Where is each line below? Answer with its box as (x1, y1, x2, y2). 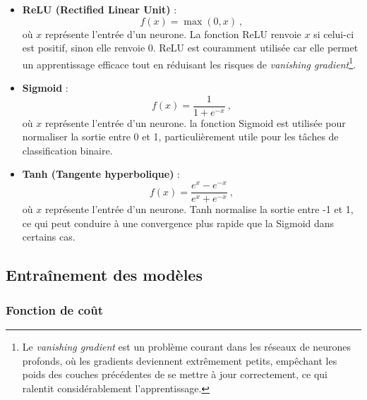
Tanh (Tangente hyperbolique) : (22, 166, 180, 181)
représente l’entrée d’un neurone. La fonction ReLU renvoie (44, 26, 301, 41)
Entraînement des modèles (6, 264, 203, 286)
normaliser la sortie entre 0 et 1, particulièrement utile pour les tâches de (22, 129, 339, 144)
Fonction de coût (6, 301, 104, 318)
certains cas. (22, 229, 76, 244)
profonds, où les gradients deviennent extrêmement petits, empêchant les (22, 353, 337, 368)
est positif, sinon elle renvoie (22, 40, 145, 55)
